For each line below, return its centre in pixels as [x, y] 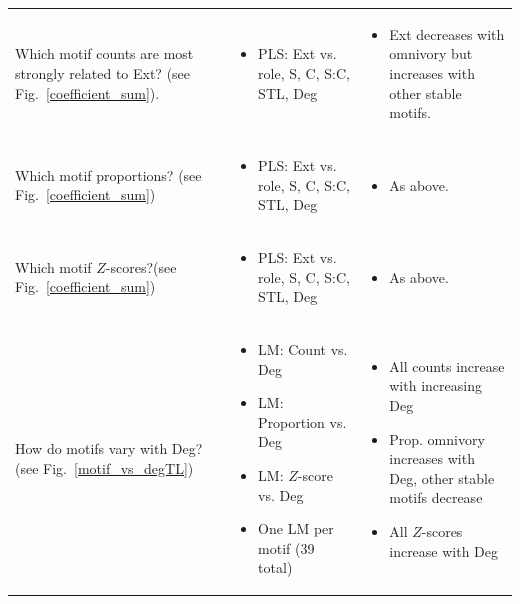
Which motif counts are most [104, 53]
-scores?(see [141, 266]
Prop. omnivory [437, 438]
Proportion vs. [302, 421]
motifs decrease [436, 497]
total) [275, 567]
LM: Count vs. [303, 349]
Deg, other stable [442, 477]
